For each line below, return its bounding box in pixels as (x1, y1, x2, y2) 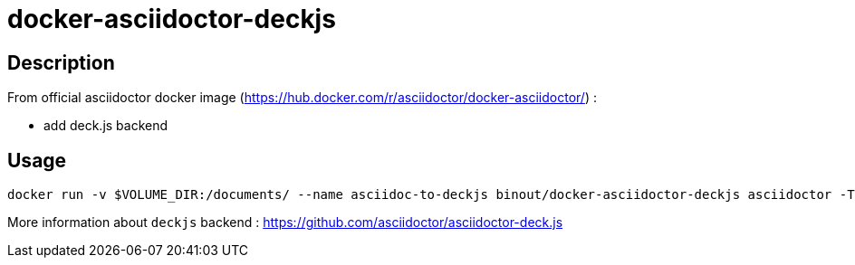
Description (7, 51, 115, 74)
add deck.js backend (43, 118, 168, 134)
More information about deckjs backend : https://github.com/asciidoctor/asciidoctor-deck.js (7, 214, 563, 231)
